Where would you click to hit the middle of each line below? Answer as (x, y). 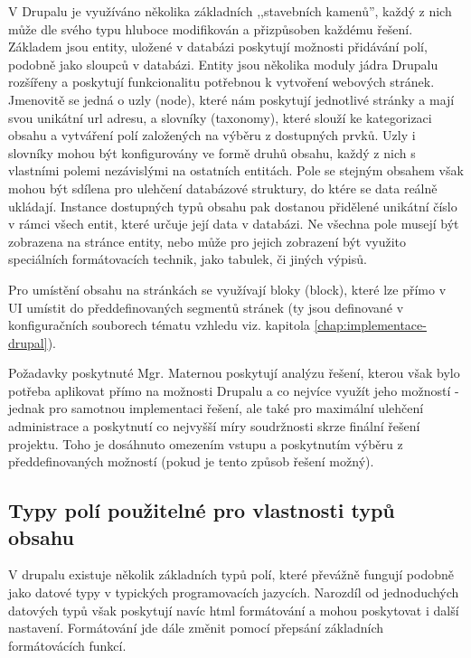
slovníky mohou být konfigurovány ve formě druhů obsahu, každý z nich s (212, 152)
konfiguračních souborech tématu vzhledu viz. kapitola (159, 325)
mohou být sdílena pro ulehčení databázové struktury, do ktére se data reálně (223, 188)
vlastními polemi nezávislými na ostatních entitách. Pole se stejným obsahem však (236, 170)
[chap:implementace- (370, 325)
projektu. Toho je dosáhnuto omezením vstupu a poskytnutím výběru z (206, 443)
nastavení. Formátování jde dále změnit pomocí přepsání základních (196, 628)
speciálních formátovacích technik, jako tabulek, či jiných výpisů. (188, 259)
